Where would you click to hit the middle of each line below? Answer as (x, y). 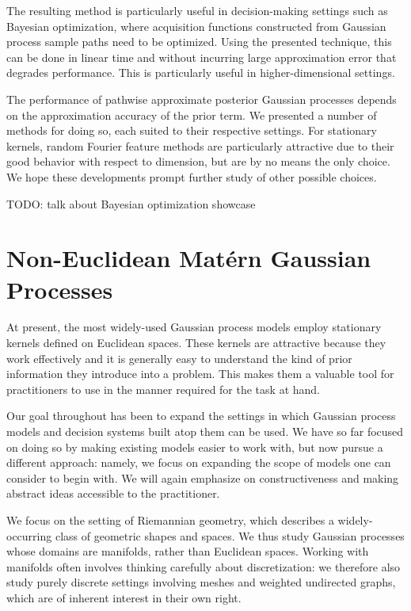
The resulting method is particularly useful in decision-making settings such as (197, 10)
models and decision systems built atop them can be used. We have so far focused (205, 431)
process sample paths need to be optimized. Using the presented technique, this (199, 42)
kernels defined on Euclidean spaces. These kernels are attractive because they (196, 343)
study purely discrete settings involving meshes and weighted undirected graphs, (201, 582)
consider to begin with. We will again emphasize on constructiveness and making (203, 477)
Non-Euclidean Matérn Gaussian (189, 258)
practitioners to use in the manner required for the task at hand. (163, 389)
